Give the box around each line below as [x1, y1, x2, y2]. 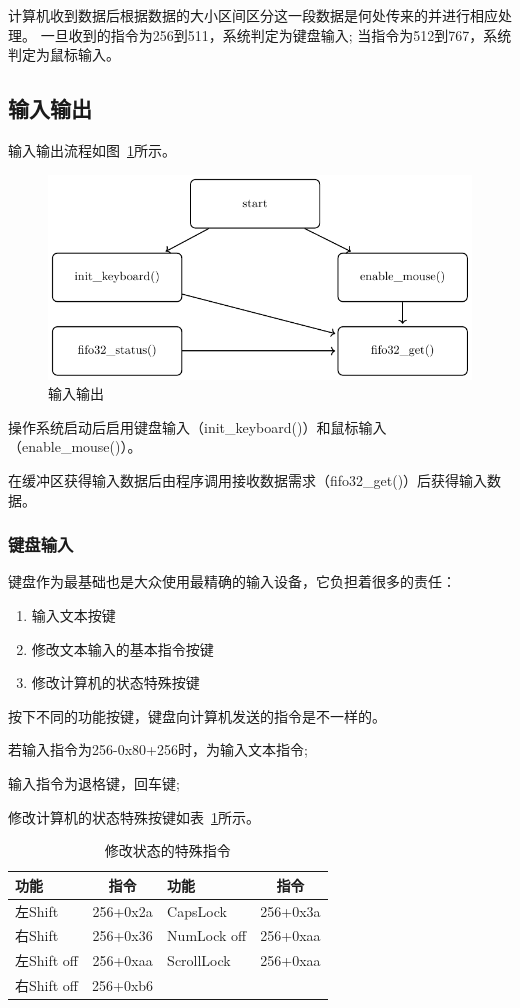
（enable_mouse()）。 [8, 436, 142, 457]
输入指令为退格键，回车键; [8, 772, 180, 793]
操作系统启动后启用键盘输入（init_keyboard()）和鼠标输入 [8, 416, 387, 437]
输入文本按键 [31, 604, 116, 625]
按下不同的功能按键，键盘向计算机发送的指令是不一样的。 [8, 705, 386, 726]
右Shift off [15, 975, 79, 996]
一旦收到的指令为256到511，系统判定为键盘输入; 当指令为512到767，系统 [40, 24, 512, 45]
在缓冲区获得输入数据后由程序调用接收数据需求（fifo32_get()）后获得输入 [8, 469, 488, 490]
